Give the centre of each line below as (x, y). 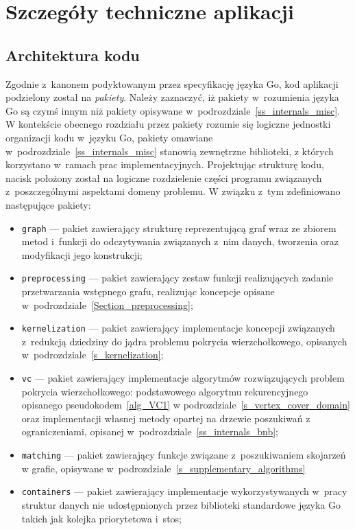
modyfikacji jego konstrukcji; (82, 254)
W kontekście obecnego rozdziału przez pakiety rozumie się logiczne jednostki (168, 124)
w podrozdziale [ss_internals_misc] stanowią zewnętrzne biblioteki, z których (170, 151)
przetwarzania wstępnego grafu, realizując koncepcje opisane (148, 291)
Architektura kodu (73, 55)
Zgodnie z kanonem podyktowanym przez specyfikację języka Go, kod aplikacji (172, 83)
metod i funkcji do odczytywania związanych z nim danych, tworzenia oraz (180, 241)
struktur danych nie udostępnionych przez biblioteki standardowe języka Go (181, 504)
